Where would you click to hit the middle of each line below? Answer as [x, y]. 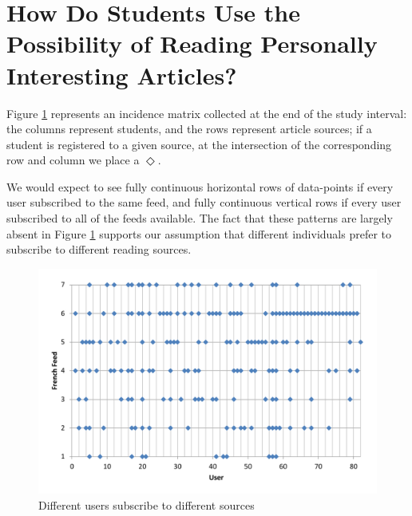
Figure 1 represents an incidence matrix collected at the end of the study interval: [207, 113]
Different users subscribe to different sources [147, 504]
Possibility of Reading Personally [192, 43]
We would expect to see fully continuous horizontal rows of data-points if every [200, 186]
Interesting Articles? [122, 75]
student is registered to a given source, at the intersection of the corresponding [199, 144]
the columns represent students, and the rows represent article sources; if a [189, 129]
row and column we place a [73, 160]
